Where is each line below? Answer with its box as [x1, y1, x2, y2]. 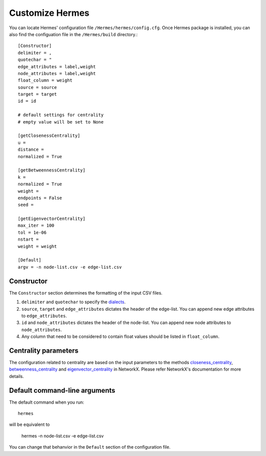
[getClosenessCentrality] [18, 133, 81, 138]
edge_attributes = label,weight [18, 64, 96, 69]
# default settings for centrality [18, 112, 104, 118]
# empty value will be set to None [18, 119, 104, 124]
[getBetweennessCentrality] [18, 167, 86, 173]
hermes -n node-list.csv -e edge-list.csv [21, 433, 104, 439]
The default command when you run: [9, 399, 85, 405]
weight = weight [18, 244, 57, 249]
